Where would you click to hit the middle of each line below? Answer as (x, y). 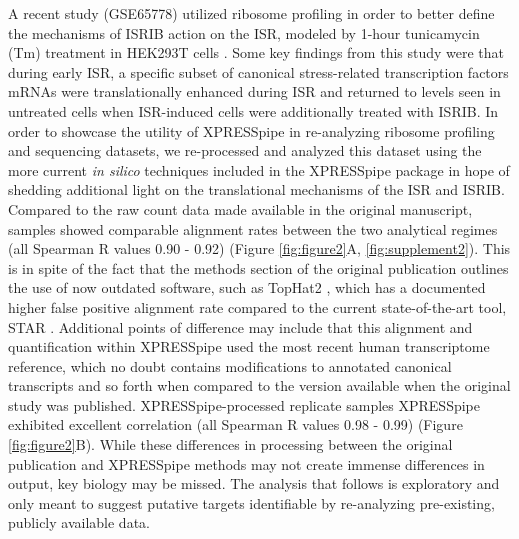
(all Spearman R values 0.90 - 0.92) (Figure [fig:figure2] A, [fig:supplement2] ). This (259, 248)
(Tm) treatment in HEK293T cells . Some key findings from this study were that (256, 52)
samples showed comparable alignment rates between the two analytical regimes (253, 228)
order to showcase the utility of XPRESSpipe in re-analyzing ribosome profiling (251, 130)
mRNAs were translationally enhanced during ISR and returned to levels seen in (254, 91)
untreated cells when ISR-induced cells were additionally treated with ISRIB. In (253, 110)
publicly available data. (79, 522)
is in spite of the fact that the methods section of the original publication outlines (258, 267)
